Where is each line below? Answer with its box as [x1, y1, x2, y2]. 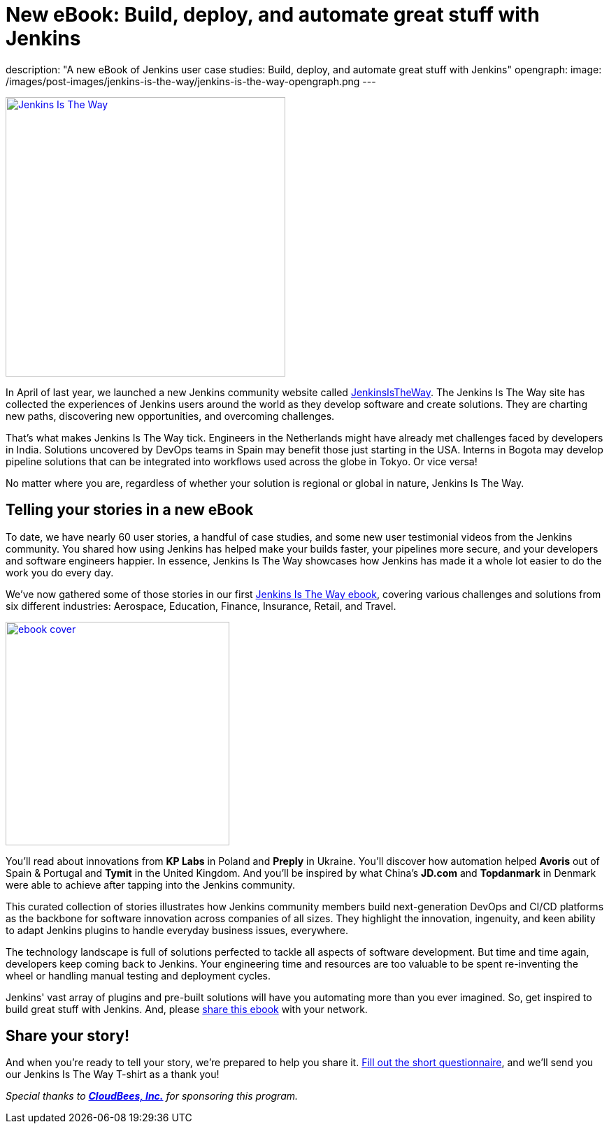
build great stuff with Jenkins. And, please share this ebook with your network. [6, 1003, 368, 1015]
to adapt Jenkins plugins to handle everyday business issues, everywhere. [6, 924, 348, 936]
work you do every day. [6, 566, 114, 578]
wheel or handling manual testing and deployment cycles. [6, 969, 271, 982]
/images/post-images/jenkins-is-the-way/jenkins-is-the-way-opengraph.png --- [6, 75, 376, 87]
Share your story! [6, 1027, 130, 1045]
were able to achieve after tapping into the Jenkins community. [6, 878, 296, 891]
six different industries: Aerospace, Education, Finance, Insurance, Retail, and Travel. [6, 599, 396, 612]
